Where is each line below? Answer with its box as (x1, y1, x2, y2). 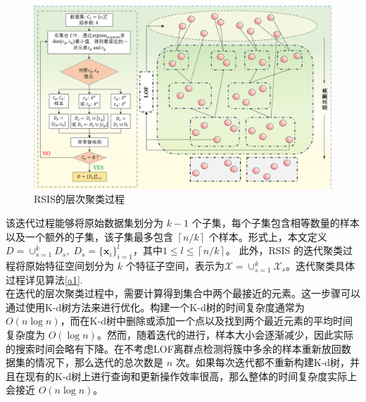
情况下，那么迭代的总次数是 (34, 355, 163, 370)
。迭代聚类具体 (286, 258, 355, 273)
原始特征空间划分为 (25, 258, 114, 273)
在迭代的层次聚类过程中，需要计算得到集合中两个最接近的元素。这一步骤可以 (6, 286, 360, 301)
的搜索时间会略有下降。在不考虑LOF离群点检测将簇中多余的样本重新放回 (6, 341, 341, 356)
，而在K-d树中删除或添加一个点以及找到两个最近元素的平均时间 (60, 313, 353, 328)
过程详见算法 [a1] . (6, 272, 83, 287)
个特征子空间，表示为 (125, 258, 225, 273)
